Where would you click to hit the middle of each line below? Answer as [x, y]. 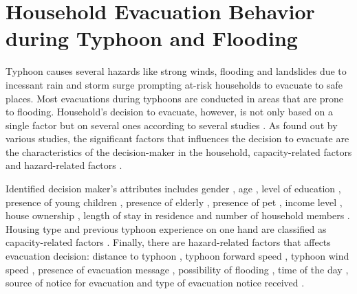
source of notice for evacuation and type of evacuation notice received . [155, 283]
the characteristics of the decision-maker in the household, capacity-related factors [179, 151]
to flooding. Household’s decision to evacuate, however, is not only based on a [170, 112]
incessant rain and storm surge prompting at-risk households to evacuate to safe [174, 84]
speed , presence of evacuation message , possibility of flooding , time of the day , [177, 269]
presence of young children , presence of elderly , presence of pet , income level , [174, 202]
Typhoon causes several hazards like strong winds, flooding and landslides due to [176, 71]
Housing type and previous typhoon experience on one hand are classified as [166, 228]
